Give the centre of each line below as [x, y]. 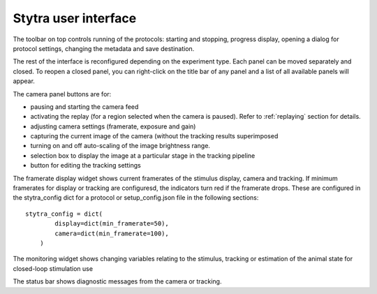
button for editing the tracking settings [86, 166]
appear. [24, 81]
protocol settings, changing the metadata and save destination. [104, 48]
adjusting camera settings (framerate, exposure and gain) [113, 126]
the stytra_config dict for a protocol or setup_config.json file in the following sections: [136, 198]
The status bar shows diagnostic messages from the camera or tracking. [117, 281]
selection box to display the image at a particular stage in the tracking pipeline [143, 155]
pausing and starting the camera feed [84, 106]
